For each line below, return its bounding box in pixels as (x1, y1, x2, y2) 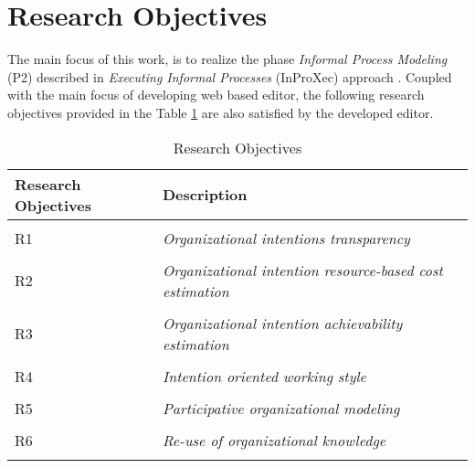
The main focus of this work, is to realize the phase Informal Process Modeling (7, 49, 448, 69)
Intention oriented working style (162, 365, 366, 387)
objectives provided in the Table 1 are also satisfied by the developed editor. (7, 102, 434, 122)
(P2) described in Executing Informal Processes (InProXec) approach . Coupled (7, 67, 452, 86)
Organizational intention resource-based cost (162, 259, 443, 281)
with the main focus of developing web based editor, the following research (7, 85, 425, 104)
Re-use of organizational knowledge (162, 429, 386, 451)
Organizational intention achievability (162, 312, 403, 334)
